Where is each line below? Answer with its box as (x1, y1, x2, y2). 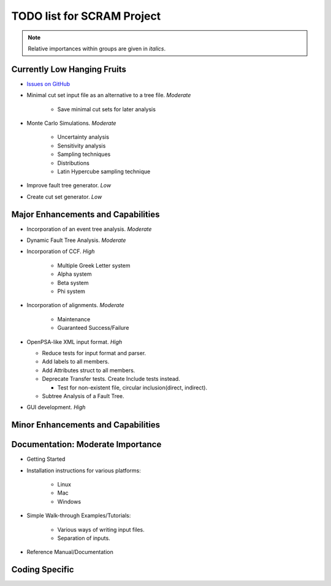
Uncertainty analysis (57, 133, 110, 141)
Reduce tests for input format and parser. (42, 349, 146, 356)
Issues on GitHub (26, 80, 70, 87)
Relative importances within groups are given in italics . (28, 45, 165, 52)
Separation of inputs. (57, 534, 110, 542)
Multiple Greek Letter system (57, 262, 131, 269)
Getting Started (26, 455, 66, 463)
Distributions (57, 159, 90, 166)
